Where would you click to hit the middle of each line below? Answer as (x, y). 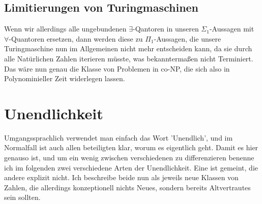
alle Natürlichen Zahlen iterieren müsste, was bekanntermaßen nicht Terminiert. (129, 58)
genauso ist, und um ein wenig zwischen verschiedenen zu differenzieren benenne (129, 158)
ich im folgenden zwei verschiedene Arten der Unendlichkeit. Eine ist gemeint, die (131, 167)
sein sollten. (22, 197)
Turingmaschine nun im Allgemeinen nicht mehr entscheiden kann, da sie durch (128, 48)
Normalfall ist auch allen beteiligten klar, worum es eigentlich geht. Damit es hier (131, 147)
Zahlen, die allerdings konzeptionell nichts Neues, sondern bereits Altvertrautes (127, 187)
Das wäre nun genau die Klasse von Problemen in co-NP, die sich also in (117, 68)
